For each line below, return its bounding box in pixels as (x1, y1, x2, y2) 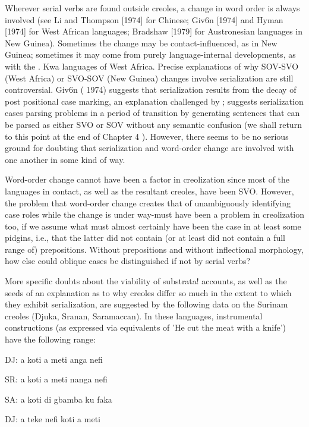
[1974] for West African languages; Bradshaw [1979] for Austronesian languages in (5, 25, 302, 37)
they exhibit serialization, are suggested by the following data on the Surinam (5, 298, 288, 310)
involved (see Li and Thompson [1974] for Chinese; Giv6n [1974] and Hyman (5, 13, 283, 26)
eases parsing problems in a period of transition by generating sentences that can (5, 106, 300, 119)
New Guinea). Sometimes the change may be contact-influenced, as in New (5, 36, 278, 49)
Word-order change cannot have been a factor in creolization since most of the (5, 173, 290, 186)
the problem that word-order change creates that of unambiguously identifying (5, 196, 291, 209)
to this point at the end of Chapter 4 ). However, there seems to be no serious (5, 130, 289, 142)
